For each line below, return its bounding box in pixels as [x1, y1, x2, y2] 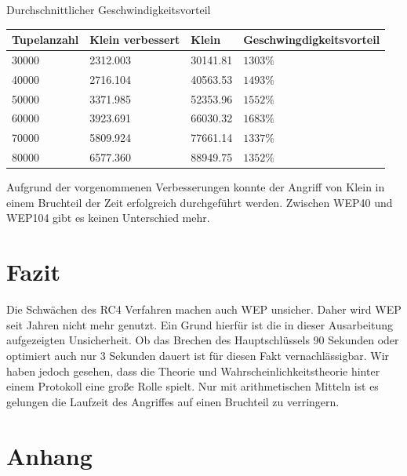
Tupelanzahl [12, 31, 79, 48]
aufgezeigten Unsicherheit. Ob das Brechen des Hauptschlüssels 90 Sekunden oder [6, 332, 399, 348]
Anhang [6, 439, 93, 471]
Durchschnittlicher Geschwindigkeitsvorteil [6, 2, 211, 17]
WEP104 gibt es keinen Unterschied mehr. [6, 209, 210, 226]
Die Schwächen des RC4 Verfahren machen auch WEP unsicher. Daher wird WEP [6, 301, 402, 318]
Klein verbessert [89, 31, 180, 48]
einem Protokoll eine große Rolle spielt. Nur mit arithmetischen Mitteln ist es [6, 378, 379, 394]
